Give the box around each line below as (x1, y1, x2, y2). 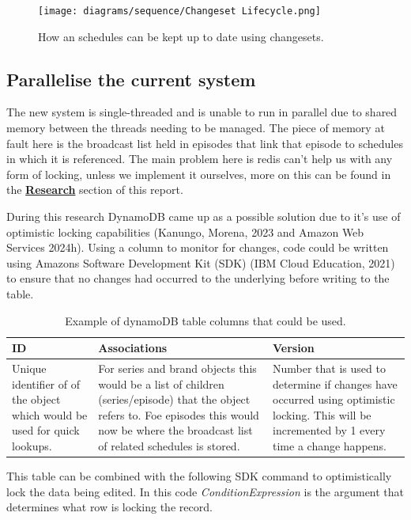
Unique (12, 360, 47, 377)
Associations (98, 340, 168, 356)
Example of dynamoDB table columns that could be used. (65, 312, 346, 328)
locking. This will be (273, 406, 371, 423)
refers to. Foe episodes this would (98, 406, 259, 423)
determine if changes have (273, 375, 398, 392)
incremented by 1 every (273, 422, 386, 438)
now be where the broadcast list (98, 422, 253, 438)
